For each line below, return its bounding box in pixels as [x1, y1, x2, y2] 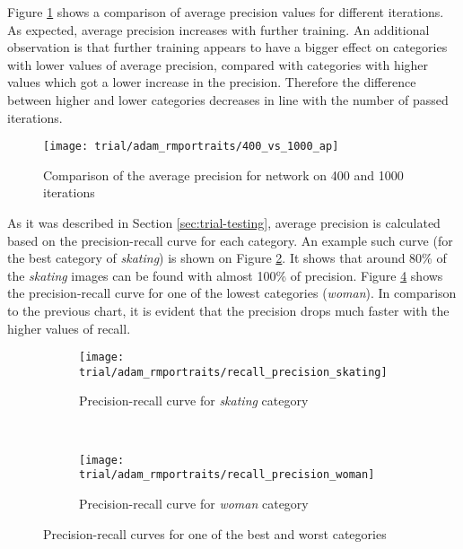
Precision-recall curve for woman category [79, 493, 309, 512]
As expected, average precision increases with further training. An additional [7, 20, 430, 39]
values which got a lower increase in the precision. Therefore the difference [7, 73, 416, 91]
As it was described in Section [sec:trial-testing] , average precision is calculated [7, 213, 441, 231]
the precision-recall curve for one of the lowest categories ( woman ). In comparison [7, 283, 457, 302]
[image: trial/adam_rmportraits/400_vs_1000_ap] [43, 140, 339, 153]
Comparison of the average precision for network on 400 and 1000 [43, 165, 404, 184]
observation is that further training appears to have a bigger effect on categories [7, 38, 448, 57]
